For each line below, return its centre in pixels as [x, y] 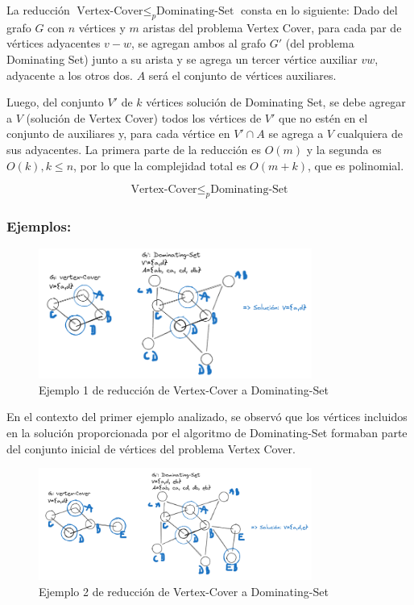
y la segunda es [344, 149]
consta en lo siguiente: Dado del [319, 10]
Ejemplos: [39, 225]
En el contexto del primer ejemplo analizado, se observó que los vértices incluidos [207, 417]
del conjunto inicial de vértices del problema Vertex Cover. [151, 448]
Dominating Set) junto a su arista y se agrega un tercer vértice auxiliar [182, 58]
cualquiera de [370, 134]
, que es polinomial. [356, 165]
